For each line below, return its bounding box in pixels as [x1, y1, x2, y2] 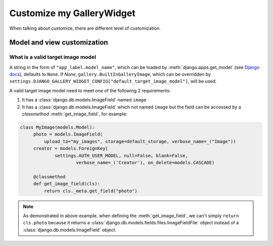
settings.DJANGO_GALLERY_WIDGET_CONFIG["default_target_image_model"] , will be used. [9, 78, 217, 84]
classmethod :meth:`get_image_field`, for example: [22, 111, 127, 117]
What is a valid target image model [9, 53, 96, 60]
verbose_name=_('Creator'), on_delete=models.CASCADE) [76, 159, 215, 165]
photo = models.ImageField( [33, 132, 103, 137]
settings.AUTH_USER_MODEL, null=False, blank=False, [55, 153, 188, 158]
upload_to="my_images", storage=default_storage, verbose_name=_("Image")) [43, 139, 236, 144]
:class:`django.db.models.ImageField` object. [23, 227, 117, 233]
